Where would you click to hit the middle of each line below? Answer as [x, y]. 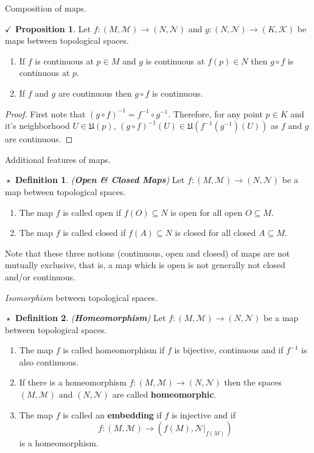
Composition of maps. [46, 8]
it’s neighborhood [37, 126]
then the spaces [253, 382]
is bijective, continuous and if [229, 350]
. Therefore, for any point [215, 113]
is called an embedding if [112, 414]
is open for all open [207, 212]
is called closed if [94, 233]
